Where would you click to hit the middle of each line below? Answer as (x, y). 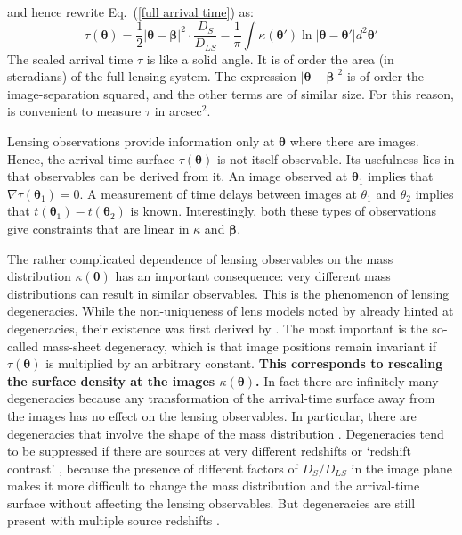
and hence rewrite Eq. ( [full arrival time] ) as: (130, 12)
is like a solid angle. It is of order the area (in (270, 58)
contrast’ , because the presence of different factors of (153, 468)
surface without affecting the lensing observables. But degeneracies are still (211, 502)
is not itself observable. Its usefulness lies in (336, 158)
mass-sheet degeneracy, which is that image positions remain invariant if (239, 346)
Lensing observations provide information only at (141, 141)
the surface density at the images (111, 380)
